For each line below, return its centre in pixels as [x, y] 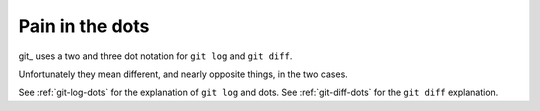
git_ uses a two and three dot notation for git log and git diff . [155, 56]
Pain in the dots [84, 26]
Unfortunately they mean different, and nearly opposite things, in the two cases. [183, 74]
